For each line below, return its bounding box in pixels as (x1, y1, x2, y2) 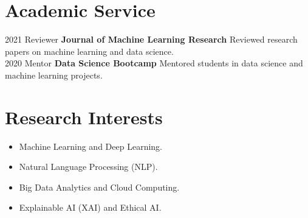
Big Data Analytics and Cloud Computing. (19, 180, 180, 193)
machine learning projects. (5, 68, 103, 81)
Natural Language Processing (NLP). (19, 160, 158, 173)
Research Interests (5, 104, 163, 129)
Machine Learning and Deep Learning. (19, 139, 162, 152)
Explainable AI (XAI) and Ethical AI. (19, 201, 162, 214)
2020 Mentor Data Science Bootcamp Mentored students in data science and (5, 57, 303, 69)
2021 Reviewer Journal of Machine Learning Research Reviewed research (5, 33, 298, 46)
